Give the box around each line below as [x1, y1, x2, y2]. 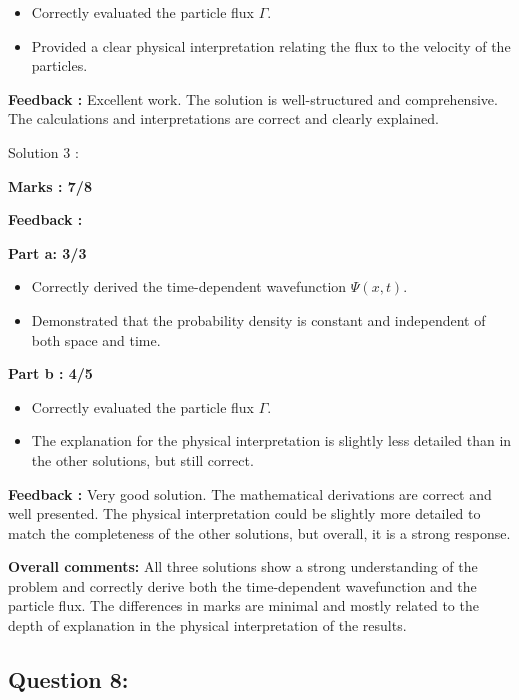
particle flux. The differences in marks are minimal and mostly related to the [8, 595, 479, 616]
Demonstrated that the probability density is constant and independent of [31, 309, 486, 330]
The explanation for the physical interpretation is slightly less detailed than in [31, 430, 512, 451]
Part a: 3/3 [8, 242, 87, 263]
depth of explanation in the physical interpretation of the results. [8, 615, 407, 636]
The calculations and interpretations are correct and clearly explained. [8, 108, 439, 129]
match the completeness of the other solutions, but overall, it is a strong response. [8, 522, 511, 543]
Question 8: [8, 664, 129, 695]
